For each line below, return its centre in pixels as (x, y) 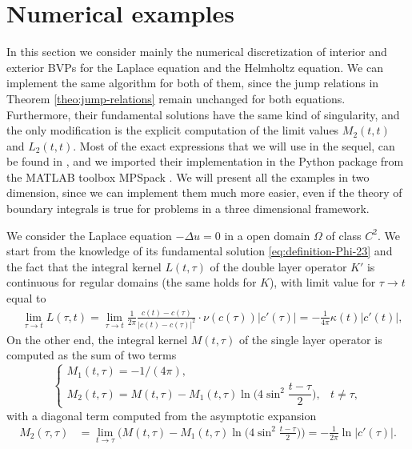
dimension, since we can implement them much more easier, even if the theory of (204, 192)
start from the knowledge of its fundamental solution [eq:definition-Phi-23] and (200, 251)
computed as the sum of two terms (92, 355)
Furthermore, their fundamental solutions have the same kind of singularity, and (203, 114)
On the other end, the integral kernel (97, 339)
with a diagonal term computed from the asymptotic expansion (162, 415)
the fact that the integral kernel (84, 266)
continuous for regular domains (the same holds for (132, 282)
